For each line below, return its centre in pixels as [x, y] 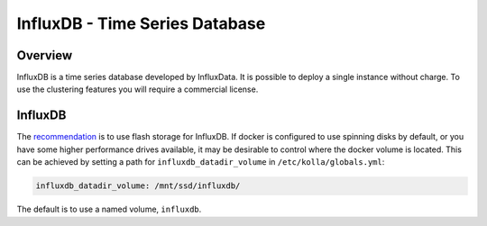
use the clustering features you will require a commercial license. [138, 89]
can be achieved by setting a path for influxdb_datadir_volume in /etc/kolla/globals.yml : [201, 162]
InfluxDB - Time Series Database [141, 23]
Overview [45, 55]
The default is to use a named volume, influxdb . [109, 209]
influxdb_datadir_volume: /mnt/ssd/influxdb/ [138, 186]
